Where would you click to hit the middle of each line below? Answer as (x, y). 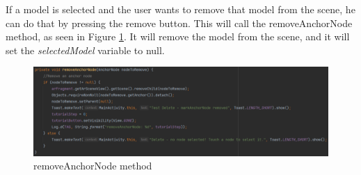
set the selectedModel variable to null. (85, 50)
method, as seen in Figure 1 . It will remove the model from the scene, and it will (178, 36)
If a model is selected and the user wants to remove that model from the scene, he (180, 9)
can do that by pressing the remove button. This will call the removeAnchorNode (179, 23)
